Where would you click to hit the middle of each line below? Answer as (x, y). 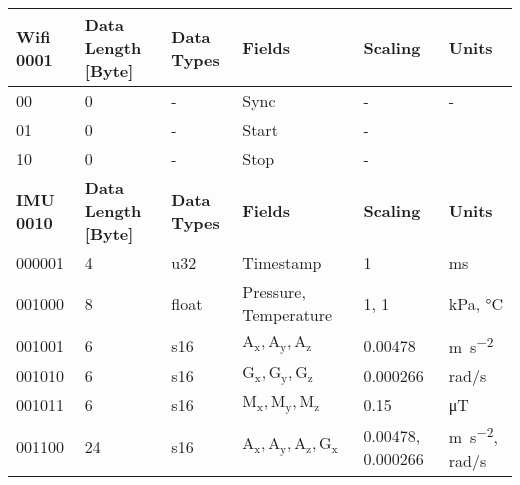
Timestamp (282, 262)
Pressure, (274, 291)
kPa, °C (475, 303)
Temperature (287, 314)
